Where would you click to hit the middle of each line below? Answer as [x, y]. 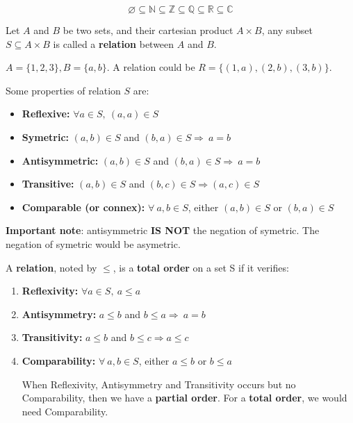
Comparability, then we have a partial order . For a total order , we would [184, 398]
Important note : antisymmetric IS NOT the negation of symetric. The [163, 230]
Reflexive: [46, 114]
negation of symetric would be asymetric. [93, 243]
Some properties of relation [63, 90]
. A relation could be [151, 67]
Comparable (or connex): [83, 207]
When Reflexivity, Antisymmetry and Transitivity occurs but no [159, 384]
